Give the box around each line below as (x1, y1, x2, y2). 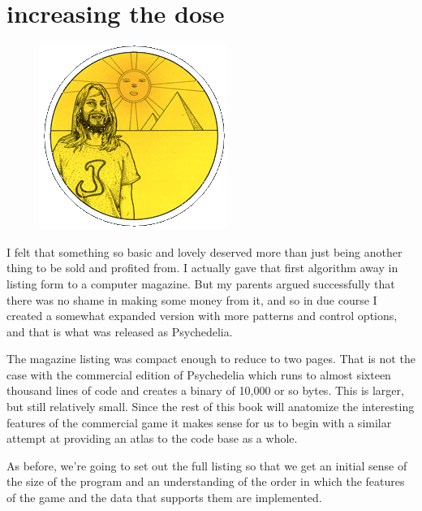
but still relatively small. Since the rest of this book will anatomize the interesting (6, 398, 415, 415)
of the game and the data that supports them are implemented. (6, 489, 322, 506)
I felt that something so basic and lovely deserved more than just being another (6, 243, 403, 260)
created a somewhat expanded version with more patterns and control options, (6, 307, 398, 324)
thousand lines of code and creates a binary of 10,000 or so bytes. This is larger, (6, 382, 404, 399)
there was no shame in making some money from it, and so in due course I (6, 291, 377, 308)
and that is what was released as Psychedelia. (6, 323, 233, 340)
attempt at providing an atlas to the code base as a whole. (6, 430, 298, 447)
